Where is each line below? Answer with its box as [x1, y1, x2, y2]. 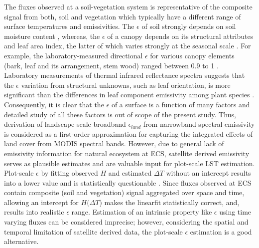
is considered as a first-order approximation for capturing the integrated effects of [4, 128, 253, 139]
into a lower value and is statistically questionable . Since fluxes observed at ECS [4, 177, 252, 188]
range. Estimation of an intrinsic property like [71, 207, 212, 217]
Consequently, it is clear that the [4, 99, 104, 109]
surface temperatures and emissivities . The [4, 21, 134, 31]
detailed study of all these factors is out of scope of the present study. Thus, [4, 109, 236, 119]
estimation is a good [190, 226, 252, 237]
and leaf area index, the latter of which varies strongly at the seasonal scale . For [4, 40, 251, 51]
